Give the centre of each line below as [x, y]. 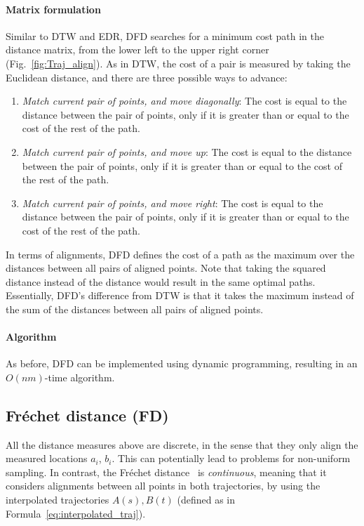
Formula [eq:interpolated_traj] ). [76, 513]
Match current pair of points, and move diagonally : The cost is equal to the [184, 101]
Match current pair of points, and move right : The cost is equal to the [173, 203]
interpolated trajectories [58, 500]
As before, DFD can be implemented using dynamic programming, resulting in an [182, 363]
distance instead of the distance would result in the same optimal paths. [161, 281]
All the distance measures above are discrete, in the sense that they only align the [182, 444]
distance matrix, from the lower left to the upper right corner [137, 50]
